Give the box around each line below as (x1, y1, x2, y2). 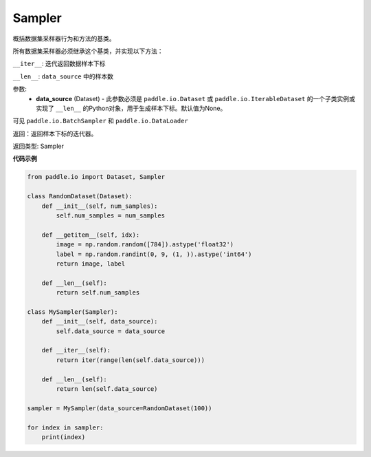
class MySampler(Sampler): (27, 308, 118, 316)
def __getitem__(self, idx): (41, 231, 140, 239)
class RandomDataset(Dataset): (27, 193, 133, 200)
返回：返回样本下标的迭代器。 (12, 129, 98, 138)
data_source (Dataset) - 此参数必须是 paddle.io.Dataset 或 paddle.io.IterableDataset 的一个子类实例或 (36, 94, 355, 103)
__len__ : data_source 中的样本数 (12, 72, 113, 81)
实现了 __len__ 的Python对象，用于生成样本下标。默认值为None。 (36, 104, 227, 112)
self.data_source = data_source (56, 327, 165, 335)
